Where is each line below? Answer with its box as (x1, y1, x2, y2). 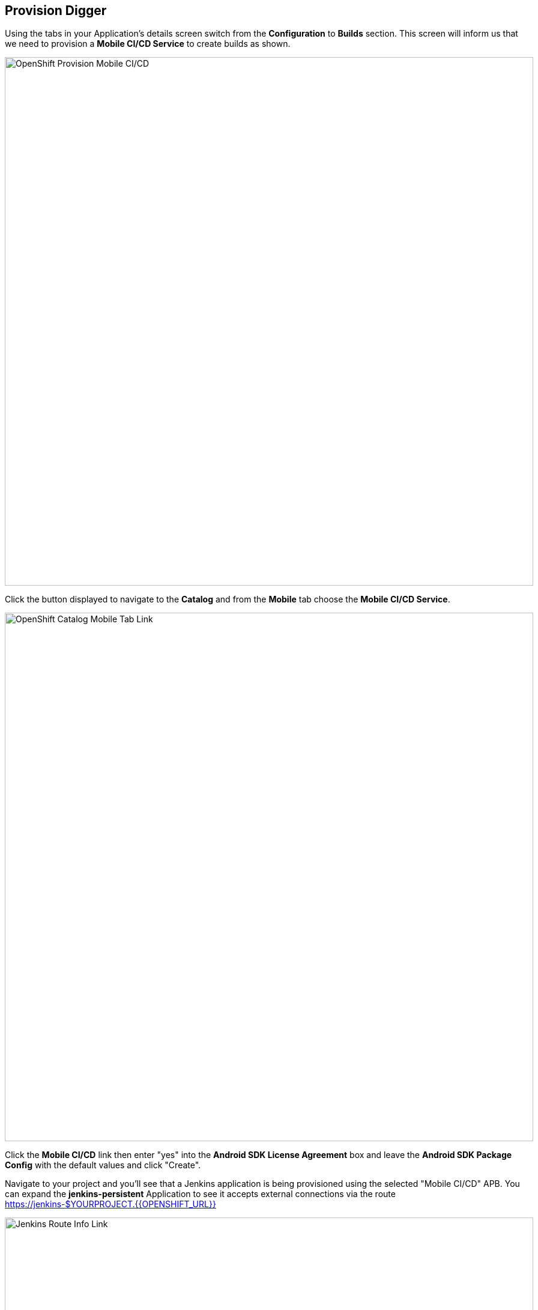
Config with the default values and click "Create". (5, 1160, 201, 1171)
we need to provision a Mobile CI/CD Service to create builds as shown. (5, 38, 291, 49)
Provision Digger (5, 3, 107, 18)
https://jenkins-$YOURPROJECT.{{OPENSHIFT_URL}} (5, 1199, 216, 1210)
